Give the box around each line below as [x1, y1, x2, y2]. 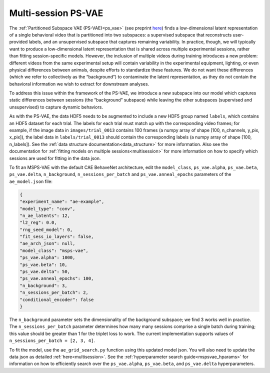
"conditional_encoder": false [19, 296, 94, 302]
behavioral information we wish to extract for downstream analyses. [9, 80, 149, 87]
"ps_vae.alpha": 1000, [19, 255, 75, 260]
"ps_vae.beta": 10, [19, 261, 67, 267]
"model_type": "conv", [19, 205, 75, 211]
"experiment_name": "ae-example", [19, 199, 104, 204]
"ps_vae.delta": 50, [19, 269, 70, 274]
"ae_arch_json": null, [19, 240, 75, 246]
